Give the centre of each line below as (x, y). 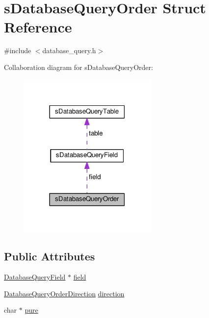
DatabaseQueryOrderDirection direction (64, 293)
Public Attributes (50, 256)
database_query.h (69, 50)
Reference (38, 27)
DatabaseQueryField (35, 276)
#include (18, 50)
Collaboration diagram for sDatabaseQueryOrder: (78, 67)
